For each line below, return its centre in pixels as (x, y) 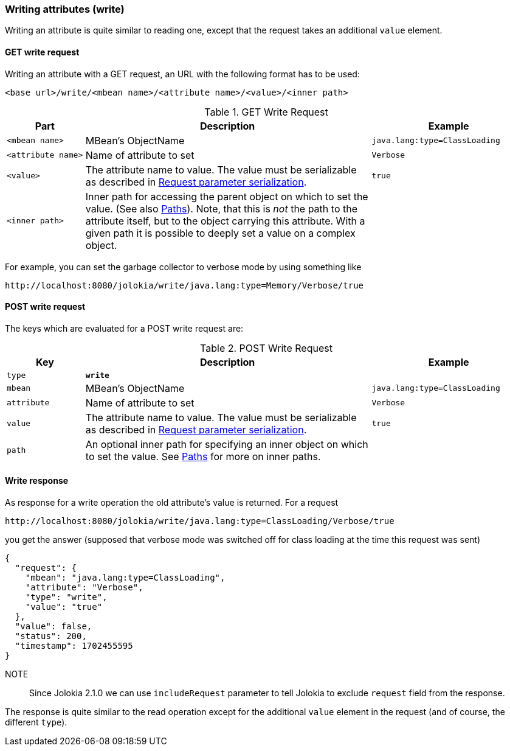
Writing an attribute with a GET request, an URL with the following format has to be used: (182, 74)
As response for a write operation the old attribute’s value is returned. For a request (172, 503)
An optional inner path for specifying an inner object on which (227, 444)
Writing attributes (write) (65, 9)
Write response (37, 481)
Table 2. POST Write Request (266, 348)
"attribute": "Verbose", (84, 588)
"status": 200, (51, 636)
